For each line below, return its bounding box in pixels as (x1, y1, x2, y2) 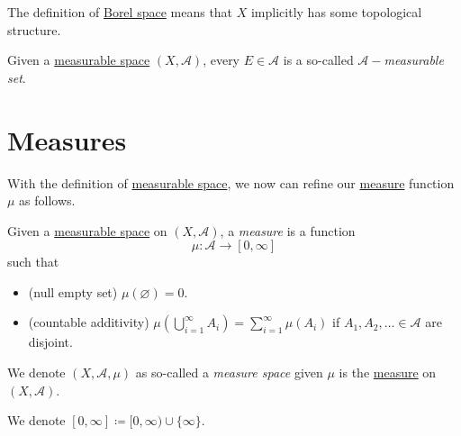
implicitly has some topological (250, 3, 422, 21)
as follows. (19, 191, 76, 210)
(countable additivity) (28, 313, 149, 332)
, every (203, 50, 240, 69)
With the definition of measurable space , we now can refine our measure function (7, 173, 455, 192)
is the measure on (339, 363, 437, 382)
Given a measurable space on (7, 221, 167, 240)
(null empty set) (28, 282, 118, 301)
